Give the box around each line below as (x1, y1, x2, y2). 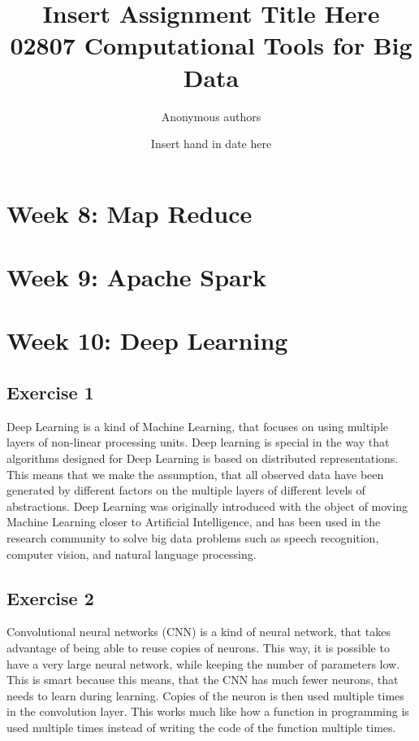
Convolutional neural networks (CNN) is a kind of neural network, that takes (6, 623, 391, 640)
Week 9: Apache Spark (6, 260, 266, 294)
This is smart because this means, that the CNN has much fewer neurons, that (6, 671, 399, 688)
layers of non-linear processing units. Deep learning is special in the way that (6, 434, 390, 451)
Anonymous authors (161, 107, 261, 124)
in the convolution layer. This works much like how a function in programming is (6, 703, 409, 720)
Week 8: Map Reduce (6, 196, 253, 229)
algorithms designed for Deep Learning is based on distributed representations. (6, 450, 399, 467)
